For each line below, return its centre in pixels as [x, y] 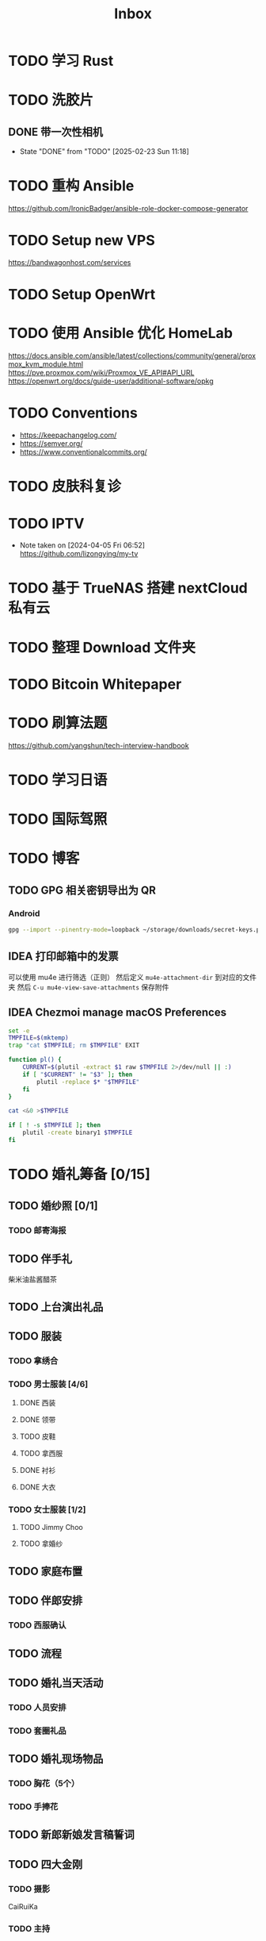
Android [24, 913]
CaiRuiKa [23, 1907]
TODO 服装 [35, 1336]
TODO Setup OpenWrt [82, 295]
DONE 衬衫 [38, 1470]
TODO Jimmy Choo [51, 1528]
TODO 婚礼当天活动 [56, 1683]
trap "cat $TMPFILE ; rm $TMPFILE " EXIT [74, 1045]
